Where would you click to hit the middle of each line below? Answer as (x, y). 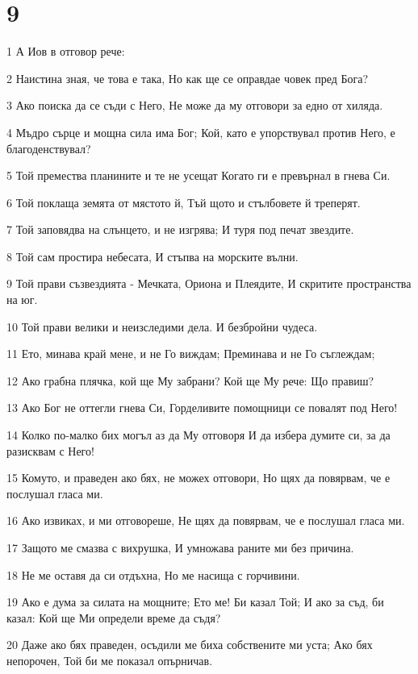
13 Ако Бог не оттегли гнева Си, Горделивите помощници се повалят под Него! (202, 408)
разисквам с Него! (50, 450)
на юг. (22, 300)
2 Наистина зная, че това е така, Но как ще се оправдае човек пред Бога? (188, 78)
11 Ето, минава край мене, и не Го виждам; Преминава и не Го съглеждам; (191, 354)
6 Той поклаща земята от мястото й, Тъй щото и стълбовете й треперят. (184, 202)
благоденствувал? (49, 148)
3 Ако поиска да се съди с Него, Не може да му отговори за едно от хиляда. (195, 105)
